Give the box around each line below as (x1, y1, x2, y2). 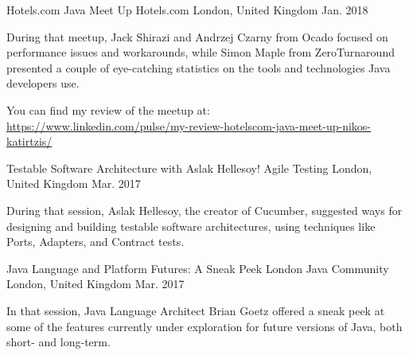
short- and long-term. (6, 334, 111, 350)
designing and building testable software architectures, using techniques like (6, 217, 376, 234)
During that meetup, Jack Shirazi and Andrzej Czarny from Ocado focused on (6, 28, 388, 45)
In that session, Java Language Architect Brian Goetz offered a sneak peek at (6, 302, 385, 318)
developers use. (6, 75, 80, 92)
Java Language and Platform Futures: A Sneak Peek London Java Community (6, 259, 389, 276)
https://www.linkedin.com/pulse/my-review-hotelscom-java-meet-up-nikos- (6, 117, 372, 134)
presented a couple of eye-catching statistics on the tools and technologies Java (6, 59, 391, 76)
